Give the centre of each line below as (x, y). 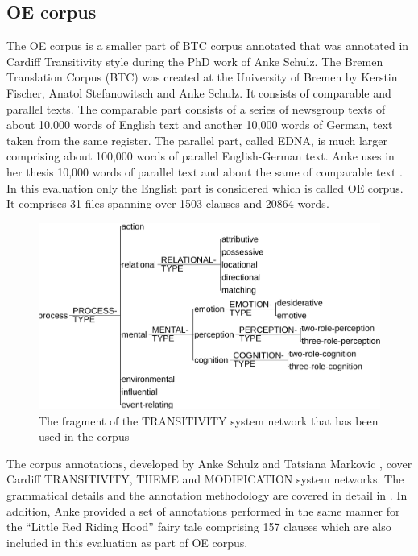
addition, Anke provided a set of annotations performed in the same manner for (203, 510)
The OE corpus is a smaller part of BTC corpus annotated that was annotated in (208, 46)
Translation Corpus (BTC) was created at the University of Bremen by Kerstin (202, 77)
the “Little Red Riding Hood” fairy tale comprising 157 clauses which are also (199, 527)
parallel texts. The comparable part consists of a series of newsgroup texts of (196, 108)
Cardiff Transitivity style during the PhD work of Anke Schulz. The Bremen (195, 61)
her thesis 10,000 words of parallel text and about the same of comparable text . (205, 171)
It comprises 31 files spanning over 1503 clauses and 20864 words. (168, 203)
